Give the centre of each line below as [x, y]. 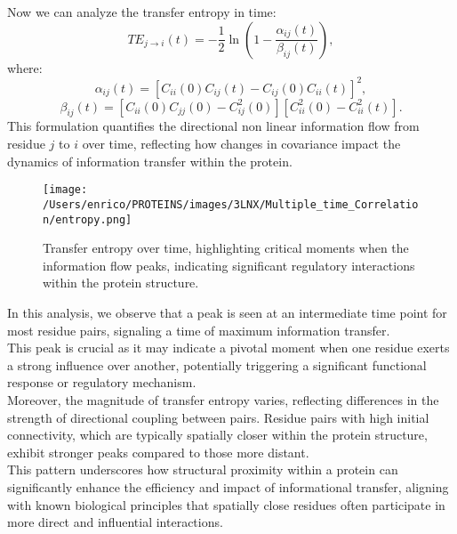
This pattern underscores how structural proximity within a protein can [203, 469]
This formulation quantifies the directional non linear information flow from [213, 126]
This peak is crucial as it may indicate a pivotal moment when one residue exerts [228, 348]
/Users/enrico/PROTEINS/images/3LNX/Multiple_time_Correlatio [231, 204]
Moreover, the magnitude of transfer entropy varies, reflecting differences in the [223, 399]
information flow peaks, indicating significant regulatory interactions [229, 265]
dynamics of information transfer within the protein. [150, 161]
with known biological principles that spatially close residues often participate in [226, 504]
